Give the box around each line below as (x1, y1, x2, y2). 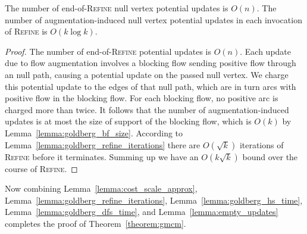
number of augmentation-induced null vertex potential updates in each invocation (5, 13, 302, 26)
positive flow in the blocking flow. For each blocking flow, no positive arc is (5, 92, 278, 104)
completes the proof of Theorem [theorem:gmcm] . (5, 217, 186, 229)
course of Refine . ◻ (5, 162, 78, 174)
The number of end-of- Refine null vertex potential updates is (5, 2, 228, 14)
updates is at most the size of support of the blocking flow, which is (5, 115, 252, 127)
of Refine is (5, 25, 48, 38)
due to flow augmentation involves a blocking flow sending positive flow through (5, 57, 296, 69)
